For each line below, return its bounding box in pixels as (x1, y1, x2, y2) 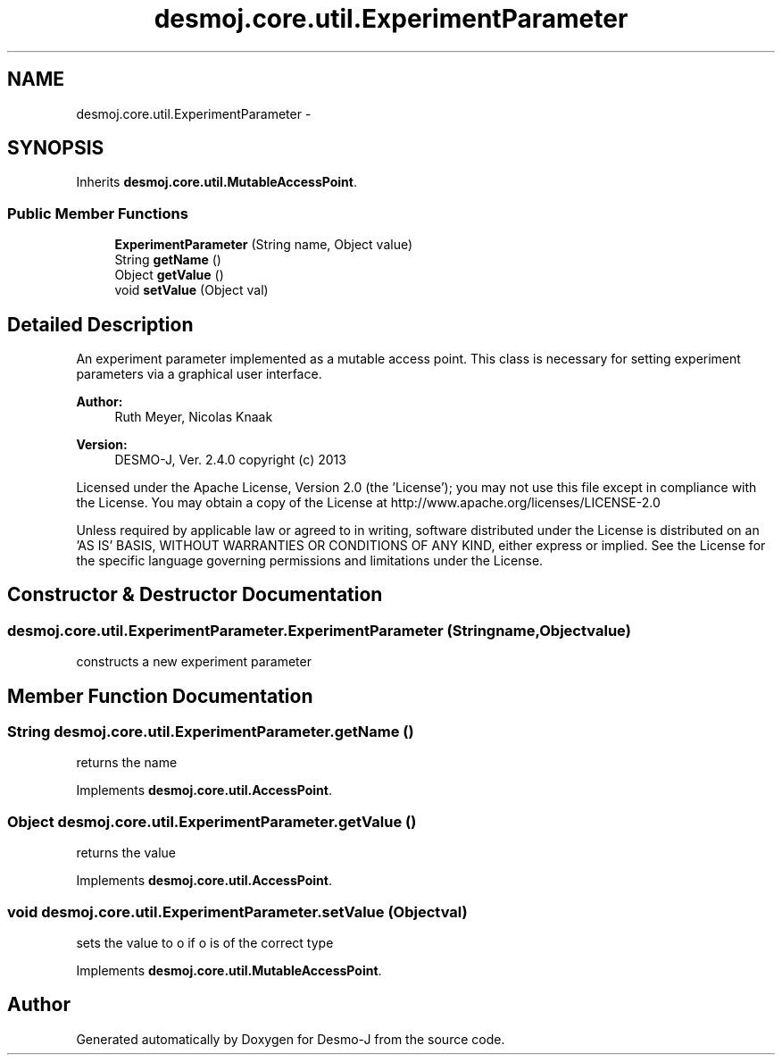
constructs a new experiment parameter (76, 654, 312, 670)
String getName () (114, 252, 221, 268)
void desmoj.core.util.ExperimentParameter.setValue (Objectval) (7, 902, 468, 921)
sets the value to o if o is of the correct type (76, 934, 334, 950)
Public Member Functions (7, 204, 188, 222)
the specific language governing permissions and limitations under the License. (76, 553, 544, 569)
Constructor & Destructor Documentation (7, 583, 383, 606)
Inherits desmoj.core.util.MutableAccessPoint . (76, 174, 358, 190)
